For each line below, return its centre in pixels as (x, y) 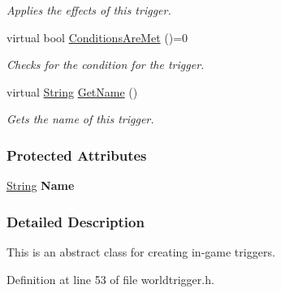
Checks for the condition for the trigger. (106, 65)
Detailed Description (76, 221)
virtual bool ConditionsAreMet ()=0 (97, 37)
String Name (41, 185)
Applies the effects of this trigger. (89, 10)
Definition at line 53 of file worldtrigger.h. (110, 279)
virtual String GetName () (72, 91)
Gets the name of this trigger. (80, 119)
